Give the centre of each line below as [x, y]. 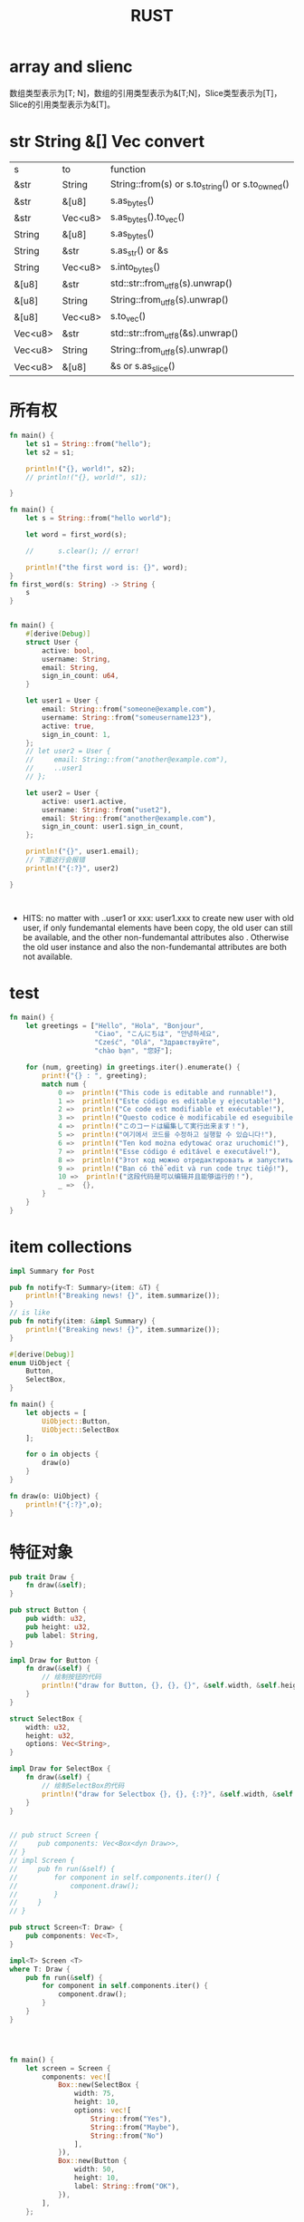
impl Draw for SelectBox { [60, 1769]
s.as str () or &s [139, 251]
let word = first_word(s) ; [76, 535]
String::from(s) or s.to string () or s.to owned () [199, 185]
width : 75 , [95, 2094]
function [128, 169]
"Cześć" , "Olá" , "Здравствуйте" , [157, 1043]
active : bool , [68, 650]
